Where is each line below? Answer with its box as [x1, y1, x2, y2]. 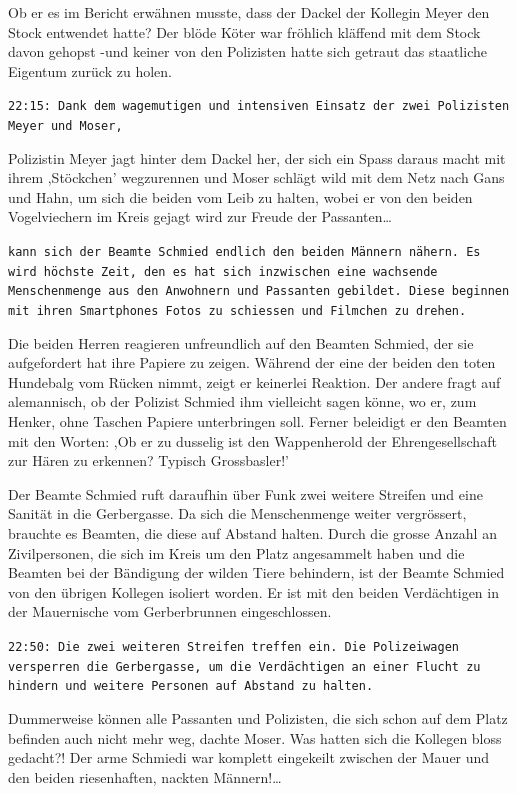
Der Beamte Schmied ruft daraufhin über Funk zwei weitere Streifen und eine [8, 483, 483, 504]
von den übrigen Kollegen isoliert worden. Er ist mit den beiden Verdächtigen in [8, 581, 499, 602]
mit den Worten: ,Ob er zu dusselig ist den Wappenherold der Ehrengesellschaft [8, 430, 497, 451]
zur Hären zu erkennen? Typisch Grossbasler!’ [8, 450, 289, 471]
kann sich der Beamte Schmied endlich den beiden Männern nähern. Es [8, 245, 481, 260]
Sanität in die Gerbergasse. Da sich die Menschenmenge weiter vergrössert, [8, 503, 467, 524]
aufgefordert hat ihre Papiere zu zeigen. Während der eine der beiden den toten [8, 352, 496, 373]
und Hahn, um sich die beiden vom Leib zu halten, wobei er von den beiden [8, 186, 473, 207]
